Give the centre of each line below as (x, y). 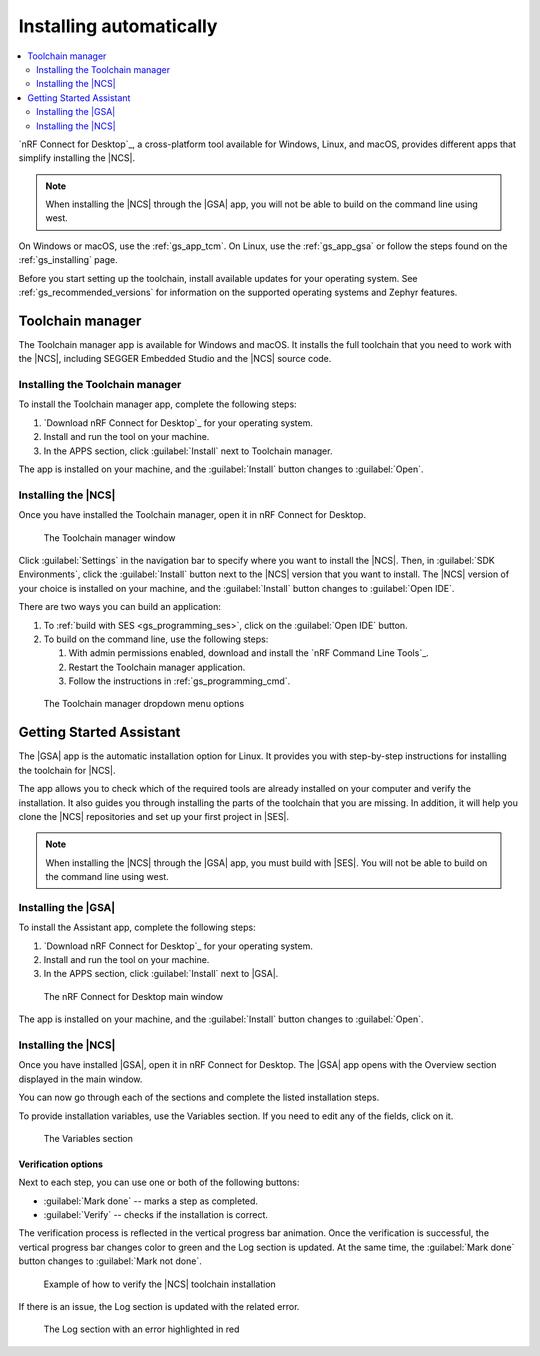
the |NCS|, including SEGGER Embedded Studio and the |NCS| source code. (175, 359)
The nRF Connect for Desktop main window (133, 996)
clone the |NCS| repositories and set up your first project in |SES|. (154, 816)
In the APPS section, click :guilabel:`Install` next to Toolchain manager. (188, 451)
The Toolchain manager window (109, 537)
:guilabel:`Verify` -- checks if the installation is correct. (156, 1215)
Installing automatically (118, 26)
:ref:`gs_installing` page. (68, 260)
